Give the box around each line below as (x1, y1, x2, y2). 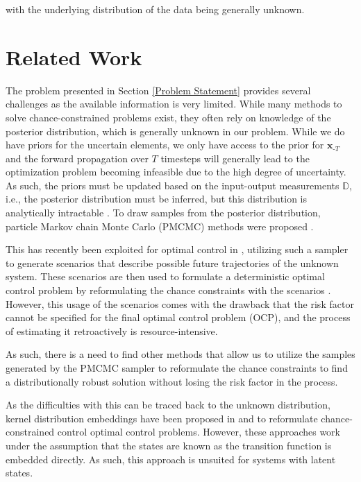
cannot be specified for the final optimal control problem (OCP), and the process (6, 310, 351, 325)
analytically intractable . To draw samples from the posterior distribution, (6, 205, 321, 220)
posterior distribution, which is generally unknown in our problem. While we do (6, 123, 345, 138)
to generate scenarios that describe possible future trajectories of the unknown (6, 255, 339, 270)
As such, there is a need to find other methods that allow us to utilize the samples (6, 347, 355, 361)
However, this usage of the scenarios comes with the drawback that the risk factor (6, 296, 354, 311)
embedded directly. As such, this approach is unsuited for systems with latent (6, 451, 336, 466)
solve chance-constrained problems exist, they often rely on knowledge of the (6, 110, 331, 124)
